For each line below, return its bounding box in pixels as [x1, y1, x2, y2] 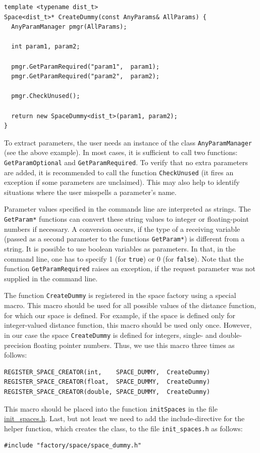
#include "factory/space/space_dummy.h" [4, 442, 142, 449]
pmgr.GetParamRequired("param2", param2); [11, 73, 160, 80]
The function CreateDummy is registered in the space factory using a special [4, 290, 236, 300]
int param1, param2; [11, 43, 80, 51]
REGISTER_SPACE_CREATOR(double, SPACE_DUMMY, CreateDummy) [4, 388, 211, 395]
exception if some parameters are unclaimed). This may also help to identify [4, 177, 240, 187]
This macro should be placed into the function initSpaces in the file [4, 403, 218, 414]
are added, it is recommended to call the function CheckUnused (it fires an [4, 167, 234, 177]
